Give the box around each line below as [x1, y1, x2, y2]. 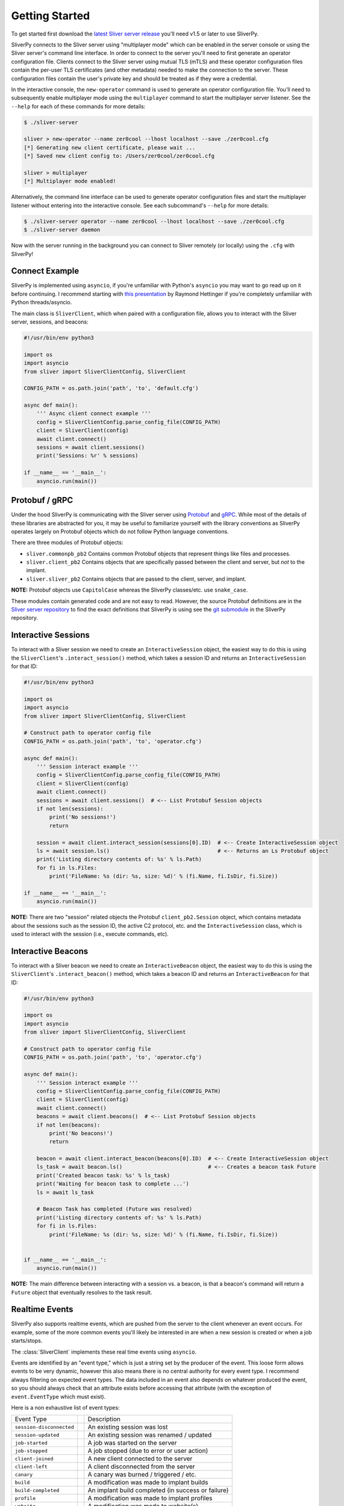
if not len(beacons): [36, 1121, 101, 1128]
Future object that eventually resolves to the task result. [11, 1289, 152, 1296]
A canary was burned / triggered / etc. [87, 1470, 197, 1479]
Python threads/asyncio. [11, 299, 72, 306]
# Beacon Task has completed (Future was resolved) [36, 1205, 193, 1213]
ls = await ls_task [36, 1189, 95, 1196]
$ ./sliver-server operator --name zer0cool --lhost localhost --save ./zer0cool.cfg [23, 217, 284, 225]
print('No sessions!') [49, 814, 117, 820]
